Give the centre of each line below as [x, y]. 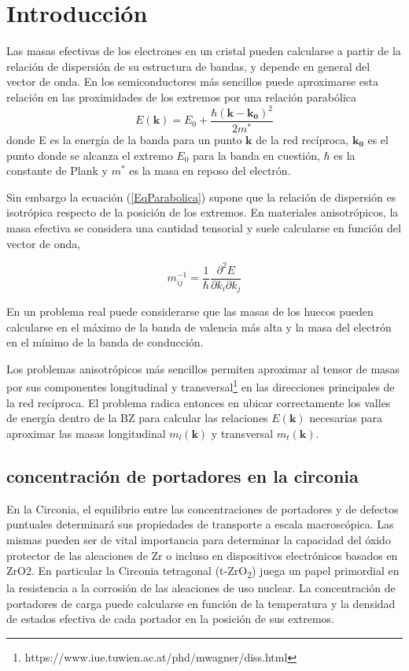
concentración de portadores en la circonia [182, 475]
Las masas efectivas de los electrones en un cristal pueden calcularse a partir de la [204, 51]
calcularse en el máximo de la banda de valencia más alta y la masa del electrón [199, 326]
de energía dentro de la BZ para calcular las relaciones [137, 418]
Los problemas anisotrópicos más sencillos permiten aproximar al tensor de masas [203, 368]
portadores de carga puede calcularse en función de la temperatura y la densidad [201, 603]
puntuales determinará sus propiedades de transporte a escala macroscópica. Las [200, 524]
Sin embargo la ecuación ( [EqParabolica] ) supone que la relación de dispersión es [201, 196]
